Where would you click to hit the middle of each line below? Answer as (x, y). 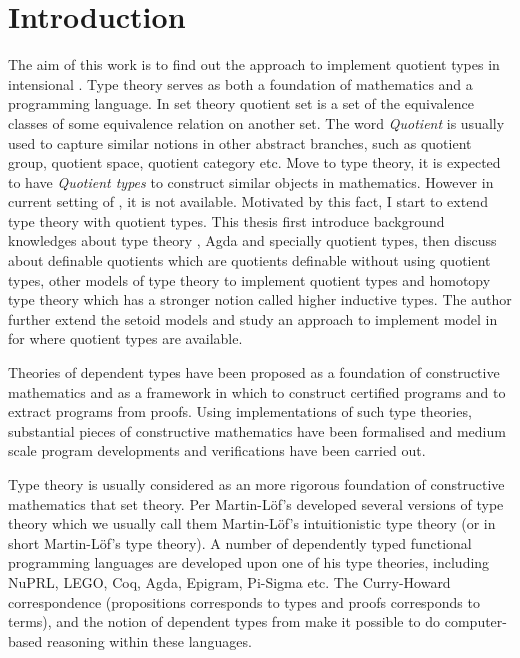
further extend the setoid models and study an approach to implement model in (253, 318)
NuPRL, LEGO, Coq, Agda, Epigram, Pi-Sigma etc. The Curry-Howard (229, 581)
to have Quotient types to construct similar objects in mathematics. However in (251, 181)
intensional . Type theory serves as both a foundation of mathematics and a (240, 83)
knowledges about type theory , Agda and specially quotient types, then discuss (252, 240)
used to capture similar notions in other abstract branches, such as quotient (240, 142)
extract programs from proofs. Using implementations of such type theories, (240, 411)
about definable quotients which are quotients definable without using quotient (249, 260)
